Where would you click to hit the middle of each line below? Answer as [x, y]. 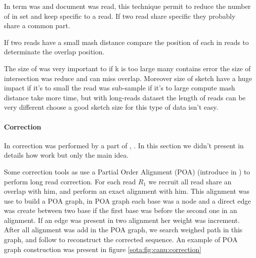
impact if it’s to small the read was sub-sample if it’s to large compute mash [120, 88]
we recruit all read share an [190, 181]
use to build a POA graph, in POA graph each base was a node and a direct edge [128, 200]
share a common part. [37, 25]
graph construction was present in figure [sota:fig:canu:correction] [103, 249]
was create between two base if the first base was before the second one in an [121, 210]
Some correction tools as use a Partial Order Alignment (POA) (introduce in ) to [127, 171]
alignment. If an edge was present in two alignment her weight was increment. [122, 220]
